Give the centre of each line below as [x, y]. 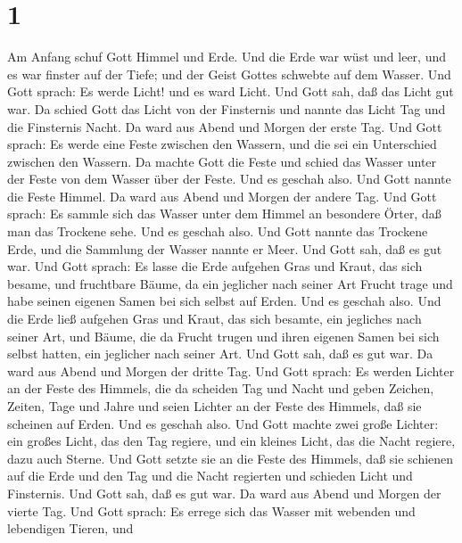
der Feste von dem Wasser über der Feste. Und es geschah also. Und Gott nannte [229, 179]
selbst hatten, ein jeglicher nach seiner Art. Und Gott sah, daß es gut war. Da [220, 354]
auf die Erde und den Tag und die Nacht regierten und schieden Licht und [210, 476]
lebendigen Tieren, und [70, 528]
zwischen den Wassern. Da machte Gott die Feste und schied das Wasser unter [222, 161]
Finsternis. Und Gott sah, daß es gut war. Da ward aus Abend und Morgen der [224, 493]
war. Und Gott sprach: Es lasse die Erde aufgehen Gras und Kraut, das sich [215, 266]
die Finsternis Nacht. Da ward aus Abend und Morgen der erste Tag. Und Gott [225, 126]
